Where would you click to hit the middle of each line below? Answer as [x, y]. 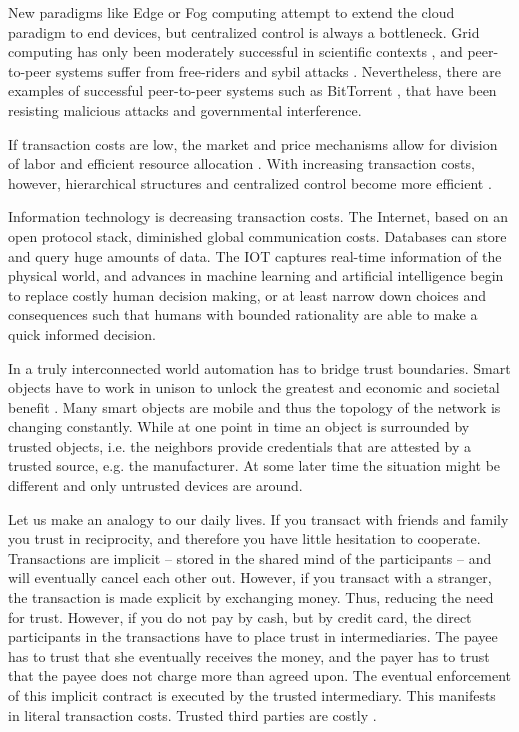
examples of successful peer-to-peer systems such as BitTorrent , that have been [252, 90]
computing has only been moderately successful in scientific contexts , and [235, 51]
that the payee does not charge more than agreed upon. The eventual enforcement [260, 675]
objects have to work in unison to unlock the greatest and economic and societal [254, 387]
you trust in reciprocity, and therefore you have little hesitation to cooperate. [244, 538]
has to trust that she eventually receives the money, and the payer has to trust [249, 655]
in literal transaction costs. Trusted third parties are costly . [192, 714]
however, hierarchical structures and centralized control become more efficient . [250, 182]
